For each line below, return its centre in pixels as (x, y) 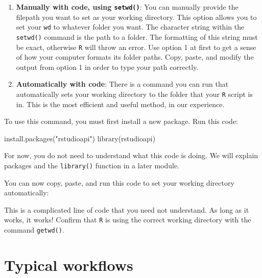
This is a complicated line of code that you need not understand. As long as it (127, 209)
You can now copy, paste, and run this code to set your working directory (119, 182)
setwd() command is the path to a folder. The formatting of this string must (137, 36)
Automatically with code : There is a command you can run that (122, 84)
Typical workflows (69, 264)
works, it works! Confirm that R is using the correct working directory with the (128, 220)
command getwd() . (34, 230)
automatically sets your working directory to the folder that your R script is (134, 94)
